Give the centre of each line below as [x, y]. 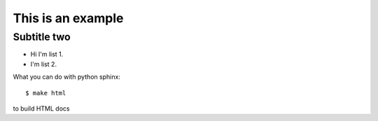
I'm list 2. [44, 64]
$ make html [46, 93]
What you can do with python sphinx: [66, 77]
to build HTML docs [41, 108]
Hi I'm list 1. [47, 54]
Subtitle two [42, 37]
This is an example [68, 18]
